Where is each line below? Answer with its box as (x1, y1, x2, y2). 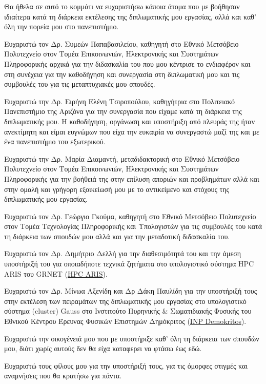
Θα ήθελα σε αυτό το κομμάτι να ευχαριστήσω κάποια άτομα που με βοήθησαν (4, 1, 240, 11)
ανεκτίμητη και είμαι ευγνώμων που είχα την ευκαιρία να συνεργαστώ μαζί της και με (4, 126, 259, 137)
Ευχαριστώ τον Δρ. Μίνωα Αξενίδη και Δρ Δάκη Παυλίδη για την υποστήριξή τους (4, 285, 257, 296)
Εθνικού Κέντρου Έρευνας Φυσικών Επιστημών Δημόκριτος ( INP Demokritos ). (4, 316, 247, 327)
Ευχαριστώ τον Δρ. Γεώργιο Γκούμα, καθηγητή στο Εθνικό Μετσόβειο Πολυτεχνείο (4, 210, 256, 221)
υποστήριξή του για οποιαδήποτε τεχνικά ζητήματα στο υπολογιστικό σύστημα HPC (4, 258, 254, 269)
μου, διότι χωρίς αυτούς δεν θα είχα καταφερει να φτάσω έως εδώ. (4, 343, 202, 354)
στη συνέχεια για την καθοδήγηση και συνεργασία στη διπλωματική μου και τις (4, 68, 240, 79)
